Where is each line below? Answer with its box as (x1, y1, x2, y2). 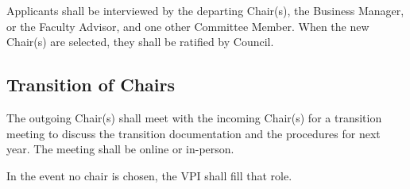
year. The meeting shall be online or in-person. (6, 141, 234, 157)
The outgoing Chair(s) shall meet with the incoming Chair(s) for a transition (6, 109, 382, 125)
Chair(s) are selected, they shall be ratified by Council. (6, 33, 274, 50)
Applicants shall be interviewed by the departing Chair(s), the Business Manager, (6, 2, 404, 18)
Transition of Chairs (6, 72, 176, 97)
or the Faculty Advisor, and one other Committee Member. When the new (6, 17, 369, 34)
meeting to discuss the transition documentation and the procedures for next (6, 125, 381, 141)
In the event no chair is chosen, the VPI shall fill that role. (6, 167, 292, 183)
